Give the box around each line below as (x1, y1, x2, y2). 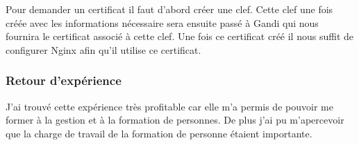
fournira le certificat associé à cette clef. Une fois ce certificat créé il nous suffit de (6, 29, 353, 43)
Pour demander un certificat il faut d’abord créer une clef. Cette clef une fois (6, 2, 333, 16)
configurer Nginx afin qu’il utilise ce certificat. (6, 42, 201, 57)
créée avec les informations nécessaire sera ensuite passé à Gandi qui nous (6, 15, 319, 30)
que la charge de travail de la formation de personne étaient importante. (6, 126, 312, 140)
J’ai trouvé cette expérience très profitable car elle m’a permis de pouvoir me (6, 99, 333, 113)
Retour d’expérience (6, 72, 122, 89)
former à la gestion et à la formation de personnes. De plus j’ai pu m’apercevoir (6, 113, 344, 127)
